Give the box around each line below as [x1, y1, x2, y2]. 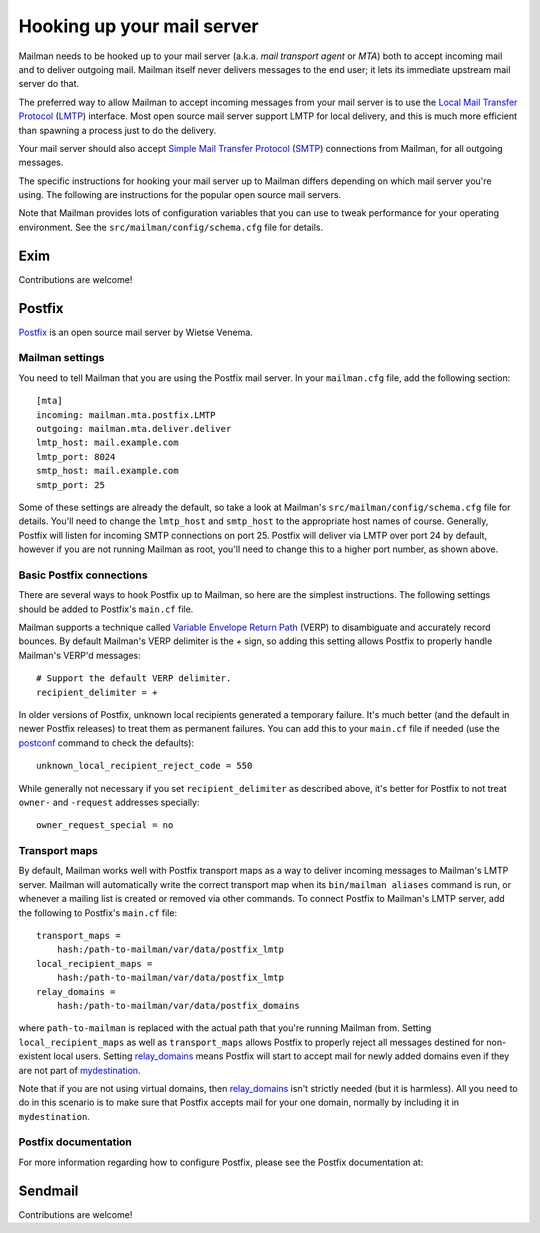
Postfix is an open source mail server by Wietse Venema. [18, 326, 254, 338]
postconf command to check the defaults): [18, 736, 195, 749]
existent [18, 1050, 52, 1062]
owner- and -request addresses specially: [18, 796, 200, 808]
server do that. [18, 78, 80, 90]
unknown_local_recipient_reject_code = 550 [36, 760, 253, 772]
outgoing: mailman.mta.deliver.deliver [36, 423, 232, 434]
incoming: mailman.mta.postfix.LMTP [36, 409, 216, 420]
